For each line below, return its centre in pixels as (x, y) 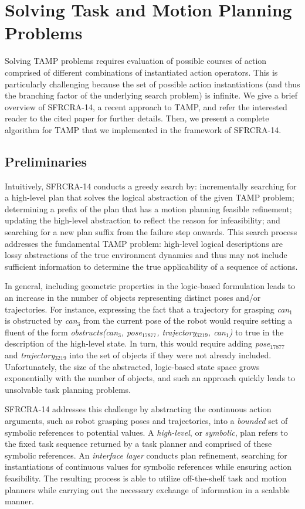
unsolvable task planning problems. (68, 389)
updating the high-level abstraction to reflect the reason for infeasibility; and (143, 220)
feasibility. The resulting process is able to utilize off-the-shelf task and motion (146, 478)
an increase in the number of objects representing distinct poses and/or (133, 298)
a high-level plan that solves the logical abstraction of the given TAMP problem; (150, 197)
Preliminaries (46, 161)
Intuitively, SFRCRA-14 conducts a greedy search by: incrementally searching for (151, 186)
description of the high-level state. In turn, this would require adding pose (138, 343)
